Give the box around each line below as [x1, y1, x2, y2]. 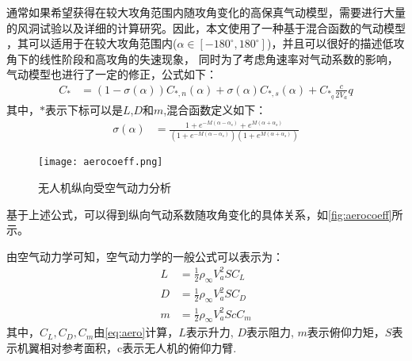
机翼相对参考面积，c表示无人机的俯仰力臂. [17, 340, 237, 356]
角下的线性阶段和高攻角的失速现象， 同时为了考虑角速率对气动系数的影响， [6, 50, 399, 67]
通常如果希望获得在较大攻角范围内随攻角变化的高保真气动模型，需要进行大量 [6, 4, 406, 20]
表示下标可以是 [45, 101, 123, 117]
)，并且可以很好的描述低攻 [266, 35, 405, 52]
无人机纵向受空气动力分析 [38, 179, 171, 196]
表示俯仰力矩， [307, 324, 385, 340]
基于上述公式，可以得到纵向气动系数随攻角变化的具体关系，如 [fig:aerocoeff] [6, 205, 392, 222]
